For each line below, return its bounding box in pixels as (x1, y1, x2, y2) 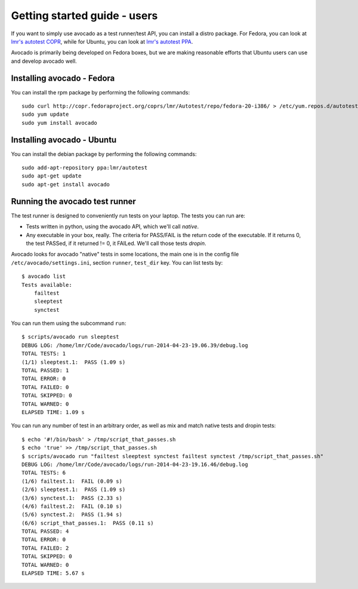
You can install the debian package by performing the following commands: (11, 150, 197, 158)
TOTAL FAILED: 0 (21, 384, 69, 391)
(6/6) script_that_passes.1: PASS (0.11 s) (21, 520, 155, 526)
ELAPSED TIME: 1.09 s (21, 409, 85, 415)
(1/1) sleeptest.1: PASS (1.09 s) (21, 358, 126, 366)
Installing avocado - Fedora (11, 73, 115, 83)
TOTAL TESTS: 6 (21, 470, 66, 476)
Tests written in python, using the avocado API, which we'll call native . (26, 223, 199, 230)
